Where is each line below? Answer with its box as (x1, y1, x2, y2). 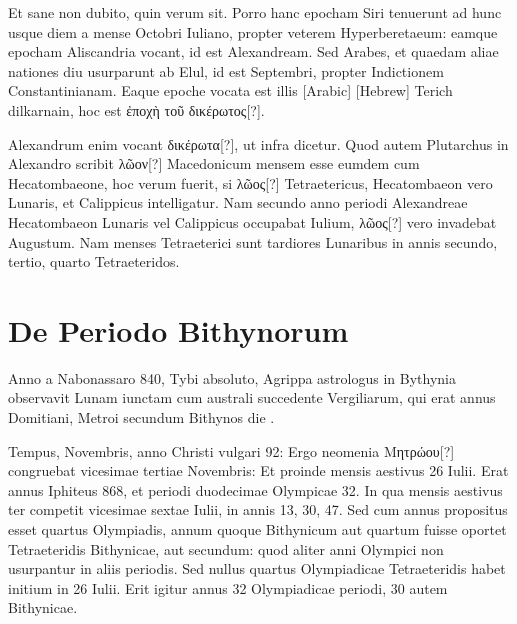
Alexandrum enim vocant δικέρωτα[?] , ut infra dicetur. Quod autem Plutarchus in (8, 133, 509, 154)
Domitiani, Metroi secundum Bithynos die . (8, 407, 275, 428)
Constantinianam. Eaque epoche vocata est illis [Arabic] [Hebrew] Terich (8, 80, 453, 101)
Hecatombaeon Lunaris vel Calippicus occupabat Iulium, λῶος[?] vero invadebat (8, 211, 497, 232)
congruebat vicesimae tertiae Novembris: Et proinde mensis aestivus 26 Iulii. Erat (8, 460, 509, 481)
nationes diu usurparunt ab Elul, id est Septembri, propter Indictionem (8, 60, 444, 81)
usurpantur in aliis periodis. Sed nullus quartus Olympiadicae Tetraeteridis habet (8, 558, 506, 579)
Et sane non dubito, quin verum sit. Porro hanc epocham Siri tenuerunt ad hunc (8, 2, 502, 22)
